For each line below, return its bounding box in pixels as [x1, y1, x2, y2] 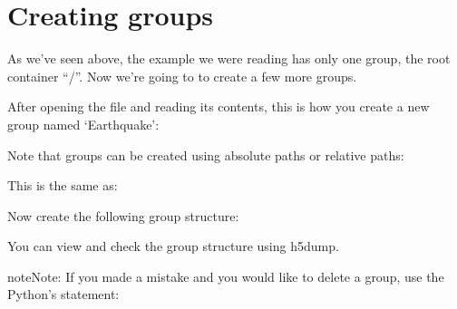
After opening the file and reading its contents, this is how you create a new [7, 97, 430, 116]
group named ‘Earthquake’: [7, 114, 160, 133]
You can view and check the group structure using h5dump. [7, 237, 339, 256]
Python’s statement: [7, 285, 120, 304]
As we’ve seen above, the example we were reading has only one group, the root [7, 49, 451, 68]
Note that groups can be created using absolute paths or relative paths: [7, 145, 404, 164]
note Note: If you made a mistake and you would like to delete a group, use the [7, 266, 444, 285]
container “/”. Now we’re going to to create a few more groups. [7, 66, 357, 85]
